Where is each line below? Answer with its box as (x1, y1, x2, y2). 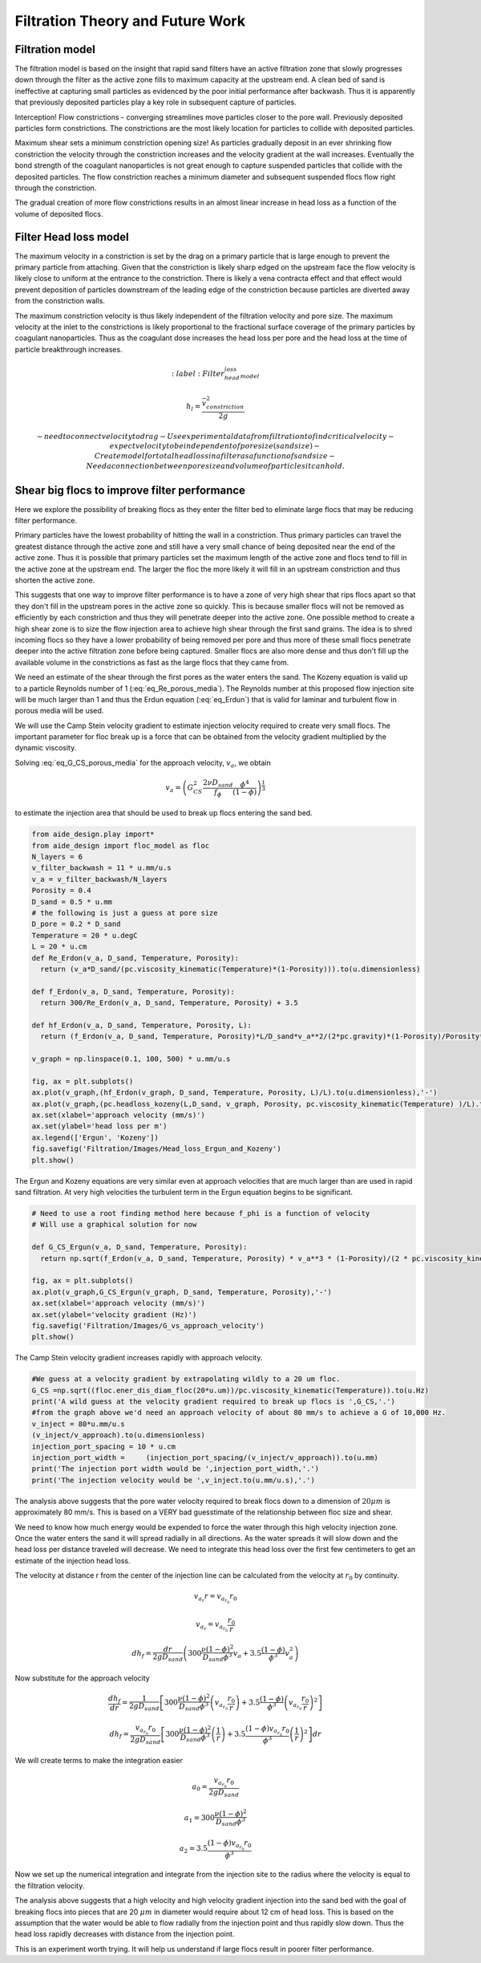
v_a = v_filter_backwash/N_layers (31, 875, 168, 884)
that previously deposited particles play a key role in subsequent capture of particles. (14, 97, 297, 108)
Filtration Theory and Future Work (14, 12, 246, 30)
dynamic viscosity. (14, 743, 77, 753)
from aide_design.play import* (31, 830, 156, 839)
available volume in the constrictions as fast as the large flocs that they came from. (14, 657, 289, 667)
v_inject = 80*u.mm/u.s (31, 1419, 126, 1429)
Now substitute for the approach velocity (14, 1673, 150, 1683)
